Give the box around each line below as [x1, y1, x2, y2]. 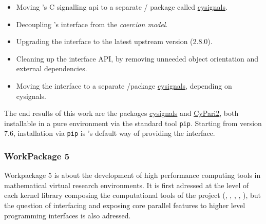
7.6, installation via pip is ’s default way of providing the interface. [4, 128, 215, 138]
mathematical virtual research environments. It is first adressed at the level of [4, 179, 249, 190]
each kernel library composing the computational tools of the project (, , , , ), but [4, 190, 261, 200]
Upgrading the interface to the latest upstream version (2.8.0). [16, 36, 213, 47]
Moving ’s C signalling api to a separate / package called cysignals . [16, 2, 227, 12]
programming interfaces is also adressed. [4, 210, 131, 220]
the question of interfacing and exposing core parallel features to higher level [4, 200, 245, 211]
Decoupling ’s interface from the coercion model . [16, 18, 168, 29]
